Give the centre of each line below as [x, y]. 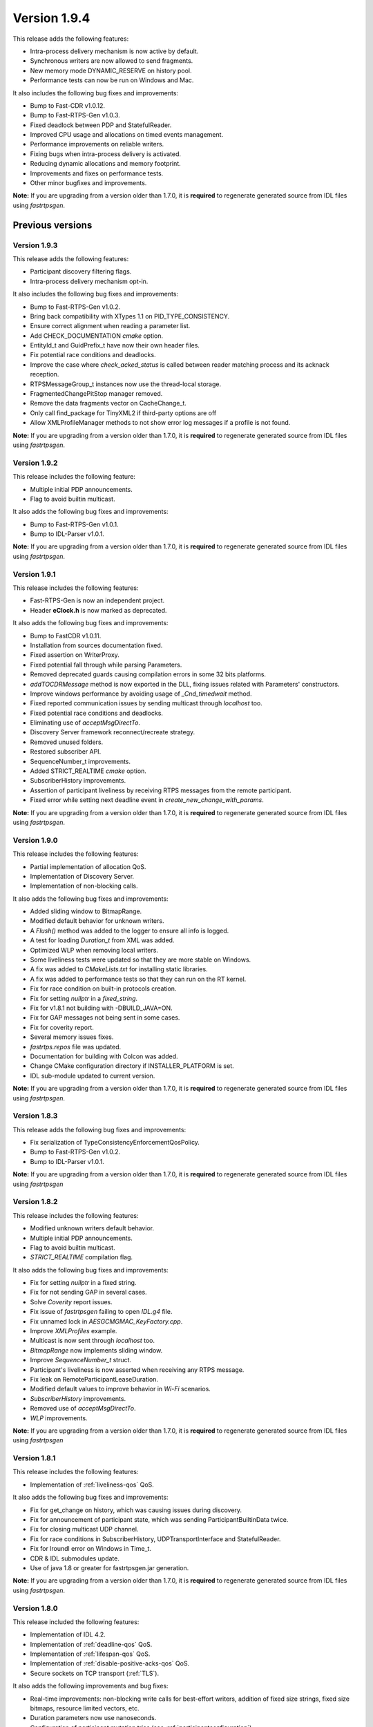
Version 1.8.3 [35, 1116]
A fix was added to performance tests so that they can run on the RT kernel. [138, 979]
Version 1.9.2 [35, 463]
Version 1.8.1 [34, 1458]
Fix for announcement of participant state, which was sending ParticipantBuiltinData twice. [159, 1520]
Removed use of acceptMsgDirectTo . [83, 1409]
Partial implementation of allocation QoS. [88, 866]
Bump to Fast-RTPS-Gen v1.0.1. [74, 524]
